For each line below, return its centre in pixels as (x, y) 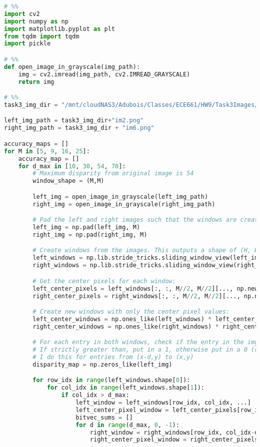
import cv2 (22, 14)
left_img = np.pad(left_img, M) (86, 227)
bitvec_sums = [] (104, 417)
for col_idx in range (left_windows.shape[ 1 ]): (125, 388)
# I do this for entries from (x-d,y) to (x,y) (113, 357)
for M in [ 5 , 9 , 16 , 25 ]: (47, 151)
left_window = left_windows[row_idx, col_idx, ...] (163, 403)
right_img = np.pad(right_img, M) (90, 234)
